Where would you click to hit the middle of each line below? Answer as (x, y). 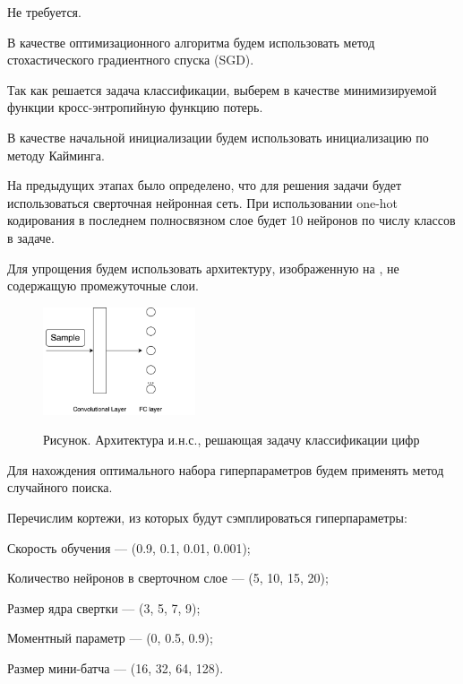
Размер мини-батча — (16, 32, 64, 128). (116, 667)
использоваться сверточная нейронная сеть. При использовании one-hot (203, 202)
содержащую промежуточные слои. (103, 286)
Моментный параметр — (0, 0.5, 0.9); (110, 638)
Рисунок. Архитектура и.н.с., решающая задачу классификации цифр (231, 440)
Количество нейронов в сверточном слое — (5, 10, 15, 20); (168, 578)
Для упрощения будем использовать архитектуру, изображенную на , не (203, 268)
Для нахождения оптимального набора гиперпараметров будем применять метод (226, 469)
